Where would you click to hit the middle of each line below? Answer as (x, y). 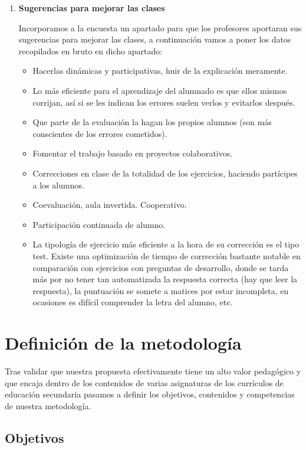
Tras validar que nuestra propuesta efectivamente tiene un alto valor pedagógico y (153, 371)
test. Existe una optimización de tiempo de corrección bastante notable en (167, 255)
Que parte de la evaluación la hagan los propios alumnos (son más (152, 122)
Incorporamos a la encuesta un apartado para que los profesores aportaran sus (160, 27)
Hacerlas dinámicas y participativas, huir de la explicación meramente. (160, 71)
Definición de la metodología (123, 343)
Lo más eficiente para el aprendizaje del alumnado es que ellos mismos (160, 90)
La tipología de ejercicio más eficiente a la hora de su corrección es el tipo (166, 244)
